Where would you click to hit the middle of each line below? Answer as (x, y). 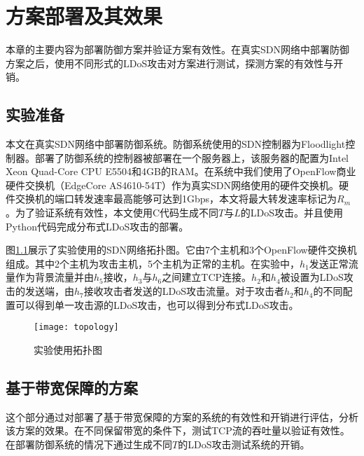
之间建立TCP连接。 (207, 277)
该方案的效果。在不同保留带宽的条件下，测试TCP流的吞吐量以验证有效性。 (178, 430)
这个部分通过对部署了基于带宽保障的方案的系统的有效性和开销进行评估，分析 (182, 416)
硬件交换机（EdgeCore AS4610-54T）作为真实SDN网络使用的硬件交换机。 (173, 185)
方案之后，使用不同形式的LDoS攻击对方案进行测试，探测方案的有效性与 (170, 63)
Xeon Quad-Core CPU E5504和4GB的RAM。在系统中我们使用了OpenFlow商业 (181, 171)
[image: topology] (76, 327)
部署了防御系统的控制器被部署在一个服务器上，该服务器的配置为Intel (191, 157)
